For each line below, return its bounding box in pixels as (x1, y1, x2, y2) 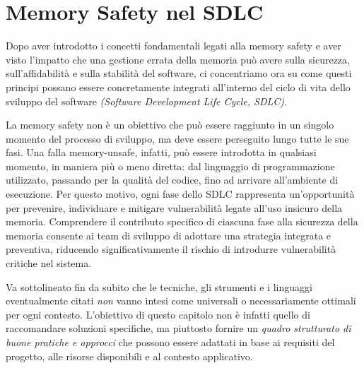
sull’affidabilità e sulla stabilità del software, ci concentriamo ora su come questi (6, 66, 352, 81)
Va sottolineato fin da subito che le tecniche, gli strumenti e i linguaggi (6, 279, 312, 294)
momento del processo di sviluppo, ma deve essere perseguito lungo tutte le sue (6, 131, 349, 146)
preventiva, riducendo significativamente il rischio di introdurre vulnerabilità (6, 242, 336, 256)
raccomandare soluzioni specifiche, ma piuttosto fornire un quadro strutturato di (6, 321, 351, 336)
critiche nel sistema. (6, 256, 92, 271)
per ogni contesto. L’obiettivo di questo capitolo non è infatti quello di (6, 307, 310, 321)
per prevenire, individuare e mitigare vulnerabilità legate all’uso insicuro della (6, 200, 343, 215)
